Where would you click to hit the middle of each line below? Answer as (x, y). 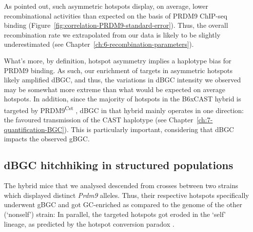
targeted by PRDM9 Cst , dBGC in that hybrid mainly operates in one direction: (124, 109)
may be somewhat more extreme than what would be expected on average (115, 89)
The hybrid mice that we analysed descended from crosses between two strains (121, 185)
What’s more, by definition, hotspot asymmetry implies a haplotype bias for (118, 60)
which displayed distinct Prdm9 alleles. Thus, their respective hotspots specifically (126, 195)
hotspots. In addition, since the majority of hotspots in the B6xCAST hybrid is (123, 99)
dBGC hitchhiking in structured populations (119, 165)
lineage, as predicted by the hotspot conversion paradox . (89, 223)
